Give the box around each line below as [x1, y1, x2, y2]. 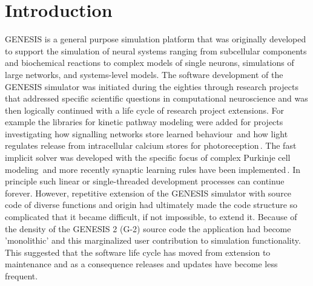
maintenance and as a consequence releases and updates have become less [5, 258, 278, 270]
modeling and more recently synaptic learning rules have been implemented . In [5, 163, 301, 175]
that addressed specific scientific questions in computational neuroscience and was [5, 92, 308, 105]
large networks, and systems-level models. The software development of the [5, 68, 283, 80]
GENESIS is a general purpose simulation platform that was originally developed [5, 33, 306, 45]
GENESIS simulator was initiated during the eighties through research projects [5, 80, 298, 93]
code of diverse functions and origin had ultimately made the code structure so [5, 198, 298, 211]
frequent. [5, 270, 38, 282]
